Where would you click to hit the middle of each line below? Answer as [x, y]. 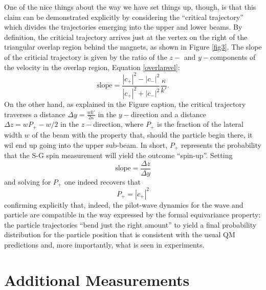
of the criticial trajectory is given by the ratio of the [86, 57]
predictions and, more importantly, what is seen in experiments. [104, 244]
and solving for [28, 181]
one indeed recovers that [102, 181]
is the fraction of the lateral [200, 124]
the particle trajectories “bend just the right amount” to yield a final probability [130, 224]
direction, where [118, 124]
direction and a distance [168, 114]
